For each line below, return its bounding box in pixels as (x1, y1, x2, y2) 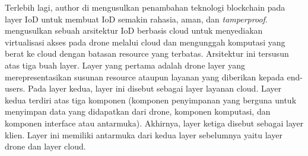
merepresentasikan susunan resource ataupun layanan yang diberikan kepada (5, 70, 284, 83)
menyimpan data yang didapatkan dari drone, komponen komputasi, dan (5, 105, 271, 118)
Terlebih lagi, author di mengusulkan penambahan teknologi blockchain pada (5, 1, 285, 13)
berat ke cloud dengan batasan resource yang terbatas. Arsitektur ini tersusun (5, 47, 289, 60)
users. (5, 82, 26, 95)
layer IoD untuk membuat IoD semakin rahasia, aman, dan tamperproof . (5, 12, 268, 25)
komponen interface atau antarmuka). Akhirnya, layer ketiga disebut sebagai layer (5, 116, 304, 129)
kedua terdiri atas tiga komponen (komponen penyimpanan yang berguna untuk (5, 93, 297, 106)
